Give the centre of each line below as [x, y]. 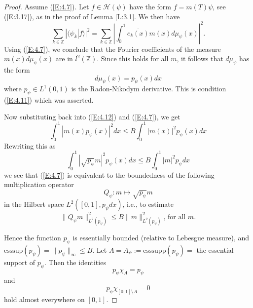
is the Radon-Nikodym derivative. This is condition [149, 89]
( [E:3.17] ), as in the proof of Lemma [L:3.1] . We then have [92, 16]
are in [64, 58]
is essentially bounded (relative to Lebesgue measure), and [161, 237]
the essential [215, 250]
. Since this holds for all [133, 58]
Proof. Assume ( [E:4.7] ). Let [47, 6]
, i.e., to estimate [148, 204]
